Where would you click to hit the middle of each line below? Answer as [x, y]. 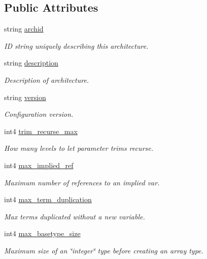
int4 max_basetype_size [42, 233]
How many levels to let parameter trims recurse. [79, 148]
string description [31, 63]
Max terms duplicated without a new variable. [75, 216]
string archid [24, 29]
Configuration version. [39, 114]
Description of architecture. [47, 79]
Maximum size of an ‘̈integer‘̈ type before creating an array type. [104, 250]
